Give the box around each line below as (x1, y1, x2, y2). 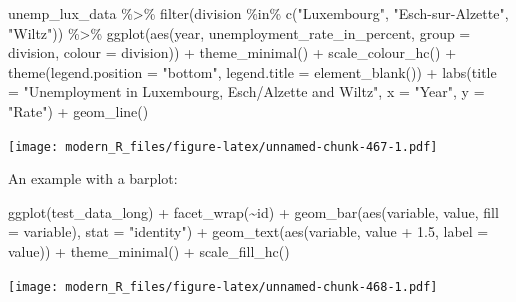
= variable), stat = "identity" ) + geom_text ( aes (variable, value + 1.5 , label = (8, 221, 489, 242)
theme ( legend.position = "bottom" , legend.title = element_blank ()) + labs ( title (8, 61, 497, 82)
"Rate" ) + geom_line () (8, 100, 149, 121)
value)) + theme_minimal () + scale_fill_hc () (8, 241, 290, 261)
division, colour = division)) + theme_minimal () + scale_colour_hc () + (8, 42, 457, 63)
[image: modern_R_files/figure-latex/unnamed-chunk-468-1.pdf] (8, 279, 438, 294)
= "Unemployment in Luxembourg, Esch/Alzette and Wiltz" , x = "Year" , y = (8, 81, 485, 102)
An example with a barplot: (8, 168, 178, 189)
